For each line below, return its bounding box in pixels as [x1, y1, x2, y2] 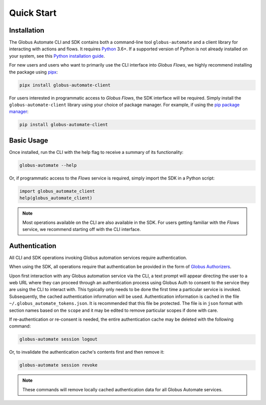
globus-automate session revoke [19, 363, 98, 368]
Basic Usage [9, 136, 48, 145]
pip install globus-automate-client [19, 122, 108, 128]
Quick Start [9, 7, 57, 18]
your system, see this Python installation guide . [9, 53, 105, 59]
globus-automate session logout [19, 336, 98, 342]
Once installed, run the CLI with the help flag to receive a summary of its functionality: [9, 149, 184, 155]
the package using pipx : [9, 69, 58, 75]
